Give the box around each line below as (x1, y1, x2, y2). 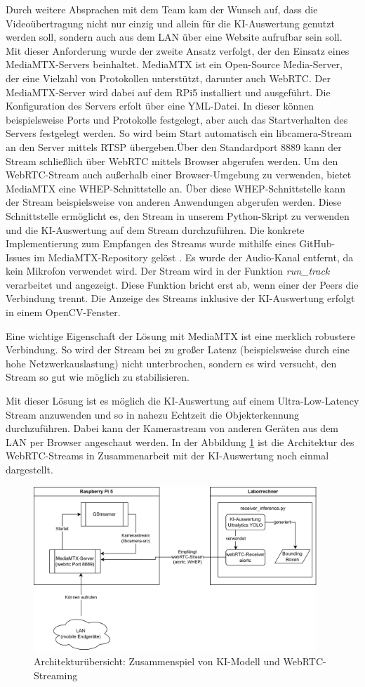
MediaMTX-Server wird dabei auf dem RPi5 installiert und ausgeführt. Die (6, 84, 331, 99)
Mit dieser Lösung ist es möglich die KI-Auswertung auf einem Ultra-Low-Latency (6, 393, 359, 408)
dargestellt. (6, 462, 53, 476)
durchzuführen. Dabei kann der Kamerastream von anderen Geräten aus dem (6, 421, 339, 436)
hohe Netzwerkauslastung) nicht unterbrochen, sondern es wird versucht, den (6, 355, 337, 370)
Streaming (34, 668, 78, 682)
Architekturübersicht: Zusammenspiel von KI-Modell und (34, 654, 280, 669)
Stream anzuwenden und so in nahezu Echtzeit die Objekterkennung (6, 407, 300, 421)
